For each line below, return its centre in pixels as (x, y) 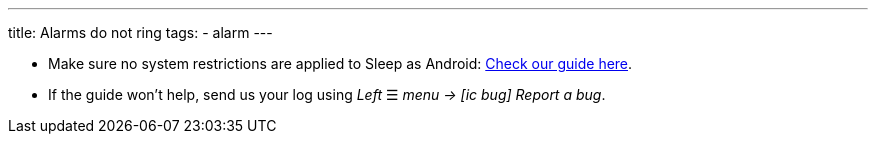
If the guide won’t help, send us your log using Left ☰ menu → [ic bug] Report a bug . (327, 94)
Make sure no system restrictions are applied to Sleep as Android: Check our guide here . (340, 63)
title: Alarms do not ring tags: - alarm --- (140, 32)
